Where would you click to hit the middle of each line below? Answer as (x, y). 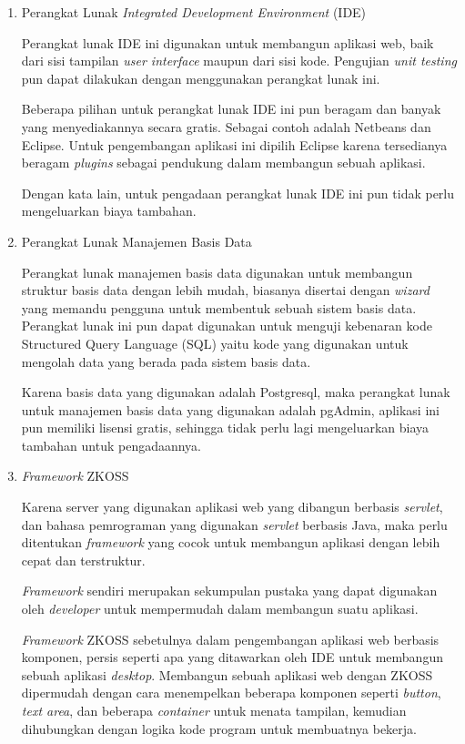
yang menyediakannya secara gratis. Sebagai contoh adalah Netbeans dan (226, 126)
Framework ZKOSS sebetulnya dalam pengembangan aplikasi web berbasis (230, 639)
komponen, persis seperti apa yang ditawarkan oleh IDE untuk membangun (232, 657)
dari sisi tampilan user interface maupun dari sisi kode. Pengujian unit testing (239, 61)
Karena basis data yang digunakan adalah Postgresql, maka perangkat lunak (236, 392)
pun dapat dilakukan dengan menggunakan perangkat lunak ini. (201, 78)
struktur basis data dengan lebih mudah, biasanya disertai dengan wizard (225, 290)
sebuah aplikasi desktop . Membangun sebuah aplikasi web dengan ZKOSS (227, 674)
